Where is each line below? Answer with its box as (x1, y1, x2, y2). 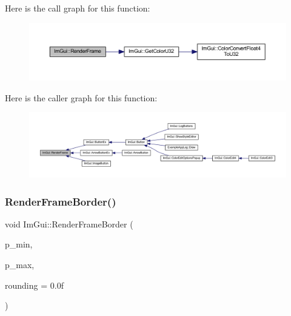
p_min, (5, 238, 33, 250)
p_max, (5, 258, 35, 271)
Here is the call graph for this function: (5, 2, 150, 14)
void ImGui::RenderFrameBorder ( (5, 217, 133, 230)
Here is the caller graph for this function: (5, 91, 158, 104)
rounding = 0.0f (5, 278, 64, 291)
